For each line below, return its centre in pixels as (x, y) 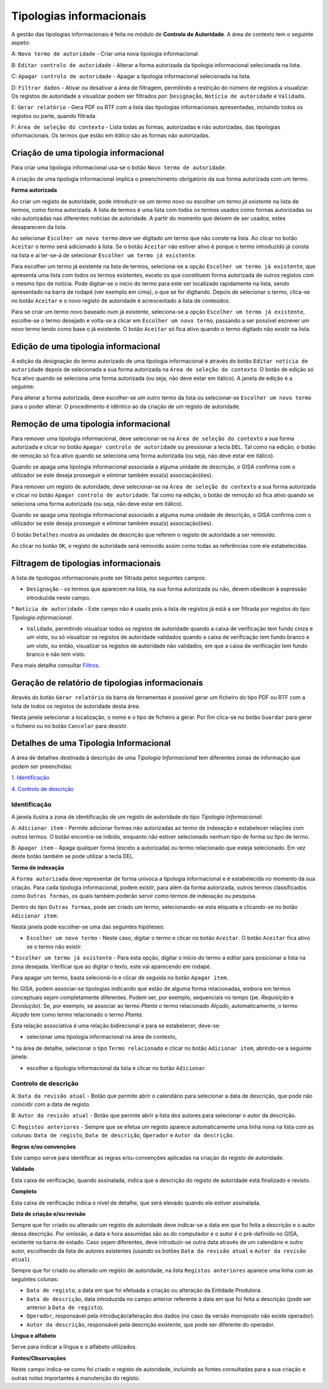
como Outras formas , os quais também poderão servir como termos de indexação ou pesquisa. (134, 895)
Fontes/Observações (39, 1358)
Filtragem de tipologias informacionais (86, 563)
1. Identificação (30, 778)
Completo (24, 1192)
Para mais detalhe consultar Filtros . (56, 665)
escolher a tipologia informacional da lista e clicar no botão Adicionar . (117, 1068)
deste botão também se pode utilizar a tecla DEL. (73, 856)
